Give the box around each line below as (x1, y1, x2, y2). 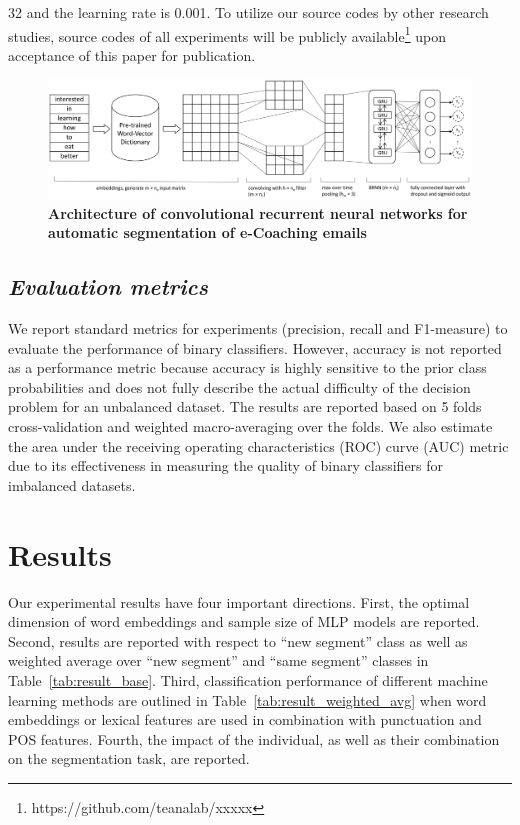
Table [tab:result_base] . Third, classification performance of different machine (8, 669, 488, 690)
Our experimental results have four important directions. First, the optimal (8, 591, 470, 612)
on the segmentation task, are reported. (8, 748, 250, 769)
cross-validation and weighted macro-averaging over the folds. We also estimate (8, 416, 493, 437)
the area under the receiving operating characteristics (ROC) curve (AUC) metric (8, 435, 509, 456)
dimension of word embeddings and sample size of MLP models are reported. (8, 611, 480, 632)
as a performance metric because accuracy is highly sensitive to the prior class (8, 357, 487, 378)
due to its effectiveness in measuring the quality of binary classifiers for (8, 455, 444, 476)
